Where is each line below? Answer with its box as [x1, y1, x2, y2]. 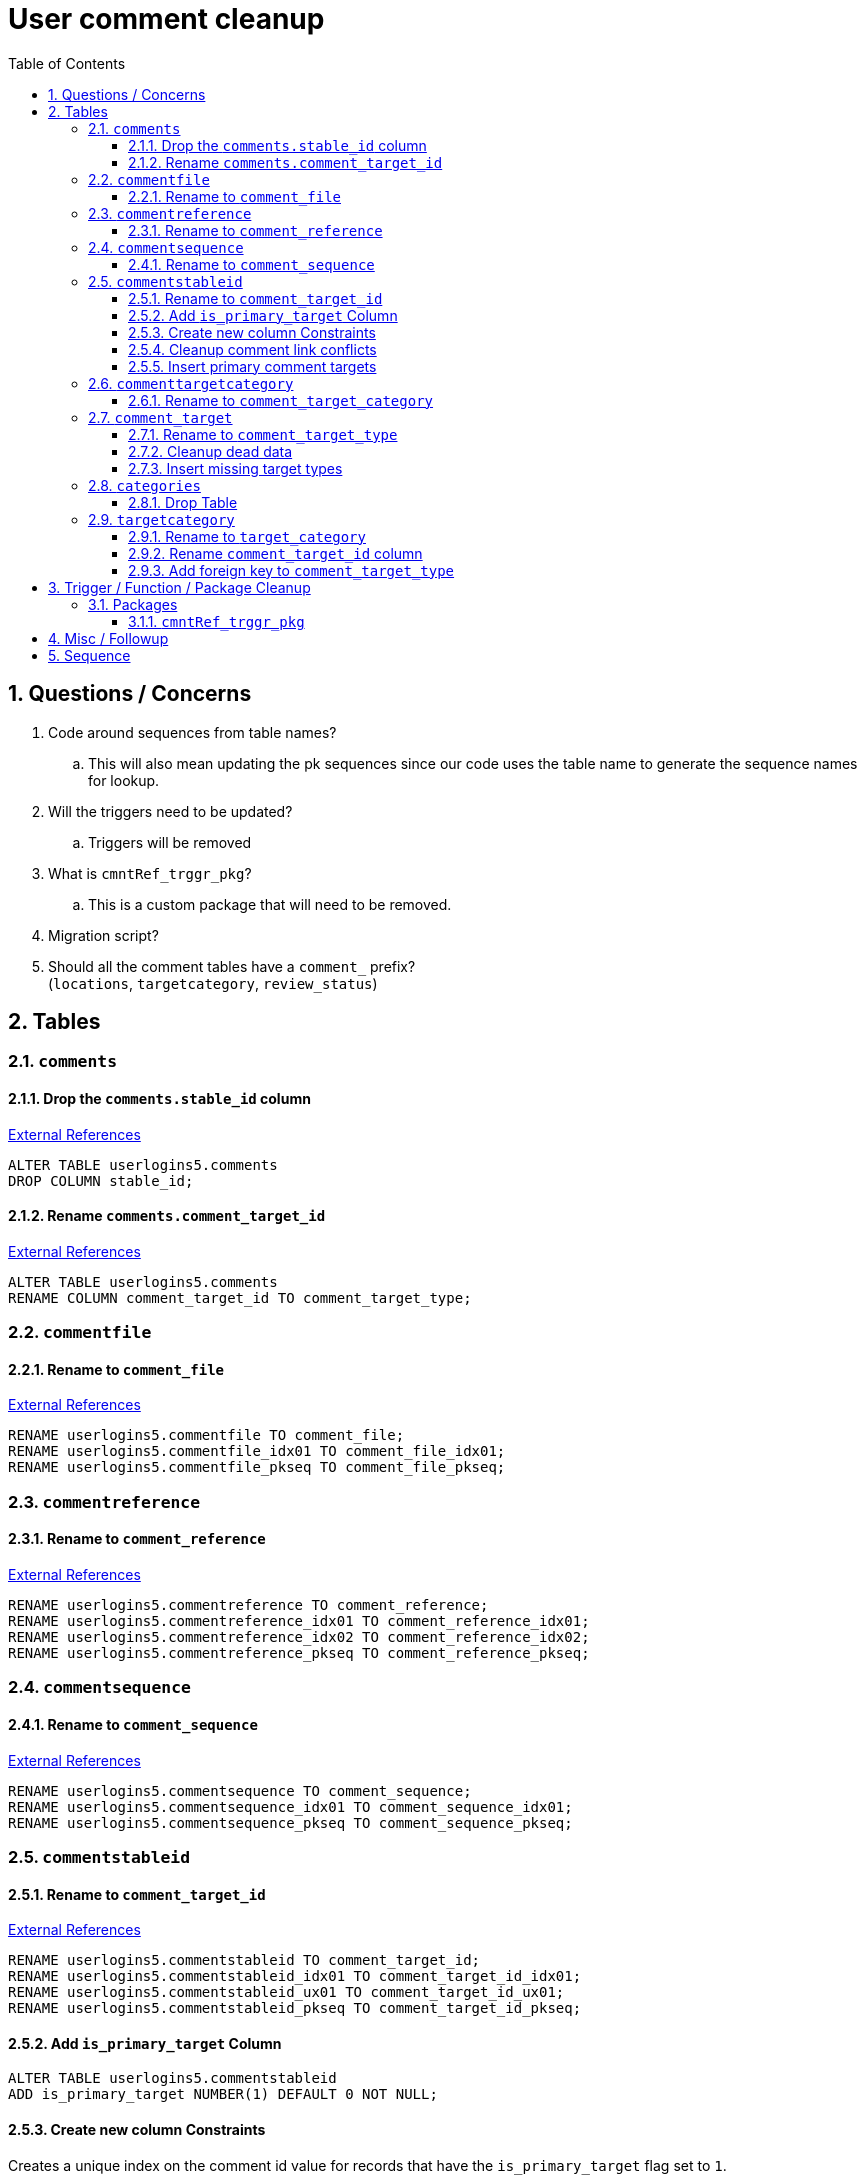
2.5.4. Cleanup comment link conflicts [128, 340, 377, 358]
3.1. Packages [88, 595, 178, 613]
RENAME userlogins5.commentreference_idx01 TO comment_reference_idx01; [8, 1613, 590, 1630]
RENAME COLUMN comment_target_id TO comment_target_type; [8, 1289, 472, 1306]
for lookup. [88, 771, 160, 789]
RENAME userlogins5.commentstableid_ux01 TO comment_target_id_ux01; [8, 1984, 565, 2001]
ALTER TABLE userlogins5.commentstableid [8, 2070, 337, 2087]
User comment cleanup [8, 2, 325, 36]
